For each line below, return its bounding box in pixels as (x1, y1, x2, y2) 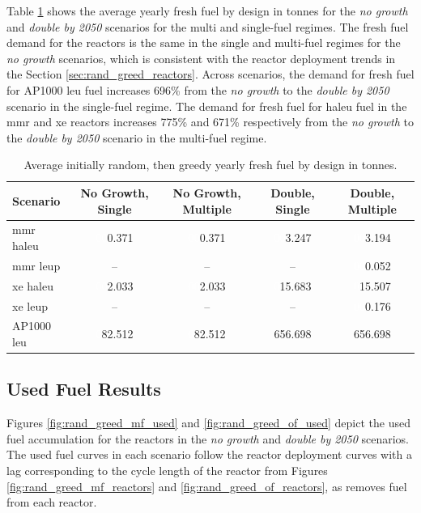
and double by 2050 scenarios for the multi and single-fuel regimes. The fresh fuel (6, 18, 409, 35)
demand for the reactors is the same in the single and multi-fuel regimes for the (6, 34, 401, 51)
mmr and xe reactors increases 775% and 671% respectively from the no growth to (6, 113, 414, 130)
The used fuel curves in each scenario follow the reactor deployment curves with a (6, 446, 412, 463)
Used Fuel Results (6, 376, 161, 401)
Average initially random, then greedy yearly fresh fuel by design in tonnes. (23, 156, 398, 173)
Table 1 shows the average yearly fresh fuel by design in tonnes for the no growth (6, 2, 408, 19)
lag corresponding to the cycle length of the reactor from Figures (6, 462, 328, 479)
